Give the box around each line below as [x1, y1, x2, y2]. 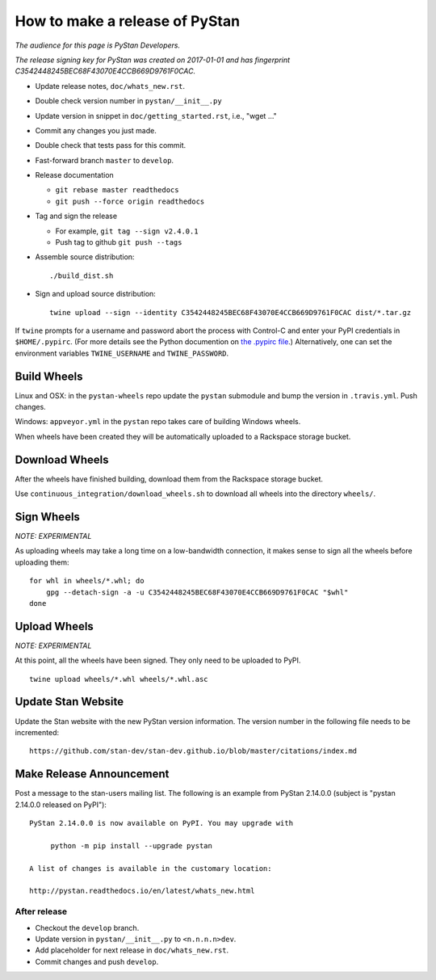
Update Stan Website [15, 695, 124, 709]
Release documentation [35, 170, 115, 180]
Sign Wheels [15, 510, 81, 524]
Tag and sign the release [35, 211, 117, 221]
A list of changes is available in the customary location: [29, 864, 272, 873]
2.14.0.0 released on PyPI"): [15, 800, 107, 810]
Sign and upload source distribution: [35, 289, 157, 299]
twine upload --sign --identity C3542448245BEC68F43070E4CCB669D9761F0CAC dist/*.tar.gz [49, 308, 412, 317]
